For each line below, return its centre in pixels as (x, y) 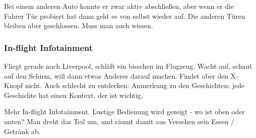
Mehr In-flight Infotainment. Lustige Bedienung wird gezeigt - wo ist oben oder (125, 112)
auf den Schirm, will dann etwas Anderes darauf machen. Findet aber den (116, 75)
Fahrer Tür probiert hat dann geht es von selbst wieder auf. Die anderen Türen (125, 16)
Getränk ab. (22, 131)
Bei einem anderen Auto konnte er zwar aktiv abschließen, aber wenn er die (119, 6)
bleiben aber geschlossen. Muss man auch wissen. (79, 25)
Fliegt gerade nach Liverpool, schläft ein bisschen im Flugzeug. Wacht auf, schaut (128, 66)
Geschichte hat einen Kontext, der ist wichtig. (74, 95)
